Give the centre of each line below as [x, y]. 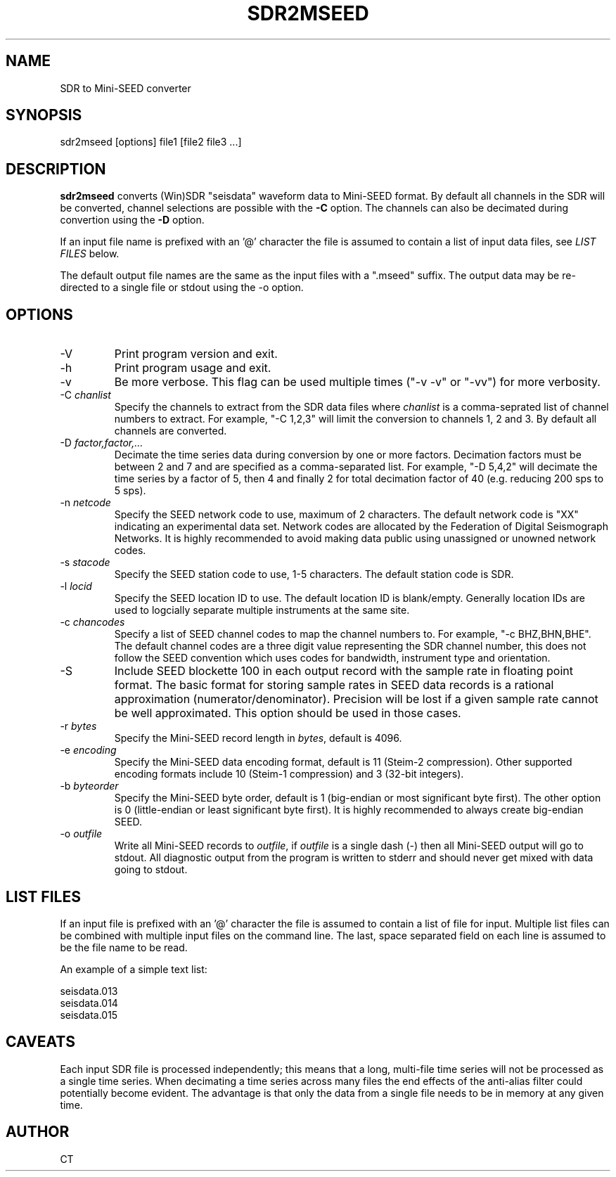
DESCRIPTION [56, 169]
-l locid [76, 586]
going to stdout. [151, 870]
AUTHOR [38, 1132]
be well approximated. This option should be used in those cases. [288, 713]
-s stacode [85, 562]
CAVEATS [40, 1042]
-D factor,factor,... [102, 443]
